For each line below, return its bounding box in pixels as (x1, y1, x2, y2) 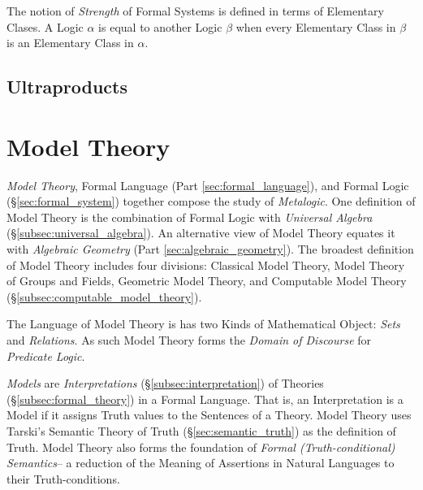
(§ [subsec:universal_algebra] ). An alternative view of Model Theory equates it (6, 224, 395, 241)
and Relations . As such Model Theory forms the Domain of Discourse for (6, 332, 372, 349)
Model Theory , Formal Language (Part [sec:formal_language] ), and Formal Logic (6, 176, 409, 193)
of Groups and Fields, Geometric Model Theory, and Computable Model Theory (6, 272, 407, 289)
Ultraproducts (6, 74, 127, 99)
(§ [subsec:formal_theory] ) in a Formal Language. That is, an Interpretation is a (6, 390, 404, 407)
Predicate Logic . (6, 347, 85, 364)
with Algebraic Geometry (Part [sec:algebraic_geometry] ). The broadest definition (6, 241, 414, 258)
